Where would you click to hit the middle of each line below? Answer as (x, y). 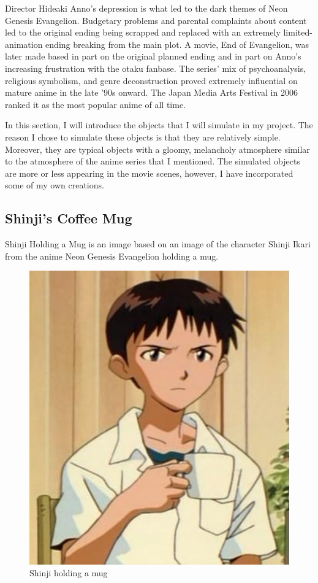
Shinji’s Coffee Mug (69, 218)
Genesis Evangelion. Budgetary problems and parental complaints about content (156, 20)
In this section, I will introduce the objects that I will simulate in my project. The (159, 125)
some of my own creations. (55, 185)
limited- (298, 32)
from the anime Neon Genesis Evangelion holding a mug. (112, 256)
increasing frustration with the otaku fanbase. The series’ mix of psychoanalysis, (156, 68)
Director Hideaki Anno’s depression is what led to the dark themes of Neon (146, 8)
